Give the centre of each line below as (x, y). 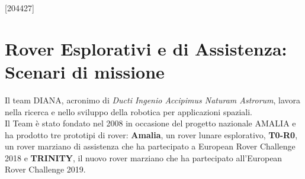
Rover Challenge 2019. (45, 169)
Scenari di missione (85, 71)
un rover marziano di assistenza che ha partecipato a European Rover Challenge (150, 146)
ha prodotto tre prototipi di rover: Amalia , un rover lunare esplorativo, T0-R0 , (151, 134)
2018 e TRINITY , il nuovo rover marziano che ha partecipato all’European (144, 157)
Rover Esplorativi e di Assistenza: (146, 48)
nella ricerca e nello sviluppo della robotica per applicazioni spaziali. (129, 111)
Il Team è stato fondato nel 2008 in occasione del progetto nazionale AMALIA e (150, 123)
